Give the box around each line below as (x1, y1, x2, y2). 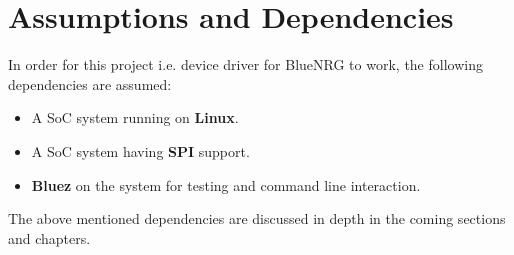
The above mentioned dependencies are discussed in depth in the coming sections (8, 208, 506, 229)
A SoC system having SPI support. (31, 140, 250, 161)
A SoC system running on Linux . (31, 107, 239, 128)
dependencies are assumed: (8, 73, 172, 94)
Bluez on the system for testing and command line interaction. (31, 174, 421, 195)
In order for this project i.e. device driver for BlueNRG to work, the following (8, 54, 483, 75)
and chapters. (8, 227, 91, 248)
